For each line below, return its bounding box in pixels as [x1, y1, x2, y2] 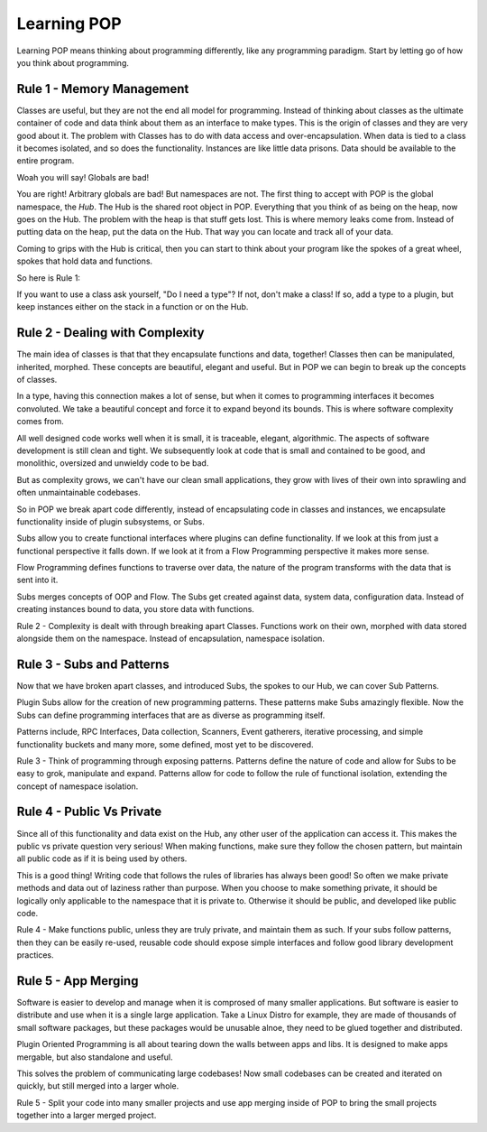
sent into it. [16, 574, 59, 586]
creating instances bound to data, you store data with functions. [16, 604, 254, 615]
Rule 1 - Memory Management [16, 81, 189, 97]
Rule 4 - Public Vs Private [16, 804, 162, 820]
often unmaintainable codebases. [16, 487, 142, 498]
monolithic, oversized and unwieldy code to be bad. [16, 458, 209, 469]
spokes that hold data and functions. [16, 255, 153, 266]
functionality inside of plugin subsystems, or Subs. [16, 515, 205, 527]
